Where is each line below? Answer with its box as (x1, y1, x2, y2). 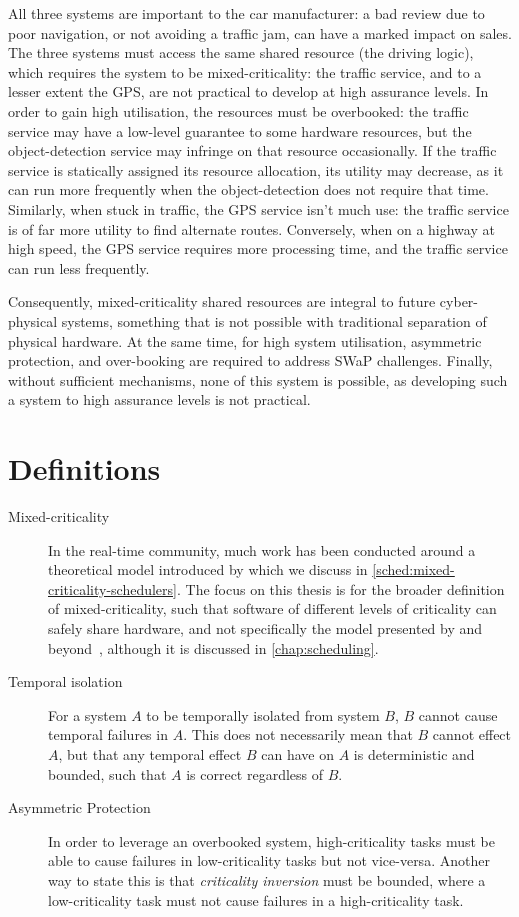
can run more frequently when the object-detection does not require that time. (8, 179, 489, 200)
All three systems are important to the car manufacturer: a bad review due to (8, 3, 485, 23)
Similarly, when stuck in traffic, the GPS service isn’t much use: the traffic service (8, 198, 509, 219)
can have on (261, 743, 335, 764)
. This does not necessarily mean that (183, 724, 413, 745)
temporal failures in (48, 724, 168, 745)
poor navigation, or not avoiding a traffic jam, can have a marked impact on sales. (8, 22, 512, 43)
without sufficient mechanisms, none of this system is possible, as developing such (8, 369, 508, 390)
